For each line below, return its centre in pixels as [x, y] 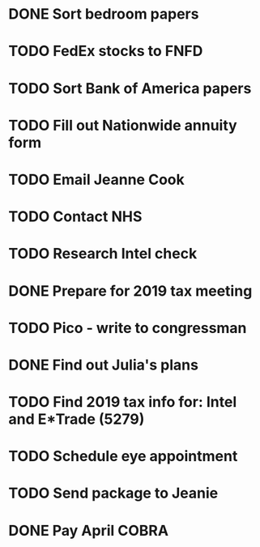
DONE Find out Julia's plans [103, 365]
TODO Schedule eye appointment [123, 457]
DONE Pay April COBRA [88, 530]
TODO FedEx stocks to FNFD [106, 51]
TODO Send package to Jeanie [113, 493]
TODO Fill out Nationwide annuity [123, 125]
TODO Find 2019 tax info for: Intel [123, 402]
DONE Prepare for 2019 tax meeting [130, 291]
